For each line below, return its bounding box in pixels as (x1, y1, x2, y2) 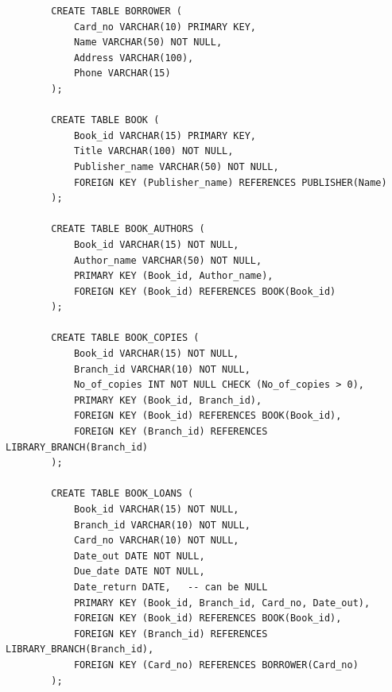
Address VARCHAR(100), (73, 52, 194, 64)
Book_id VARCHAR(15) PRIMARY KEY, (73, 130, 256, 141)
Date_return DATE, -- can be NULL (73, 581, 268, 593)
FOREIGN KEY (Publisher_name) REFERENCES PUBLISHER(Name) (73, 176, 387, 188)
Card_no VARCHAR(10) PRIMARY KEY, (73, 21, 256, 33)
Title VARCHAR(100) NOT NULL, (73, 145, 234, 157)
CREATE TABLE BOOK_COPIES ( (51, 332, 200, 344)
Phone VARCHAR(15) (73, 68, 171, 79)
